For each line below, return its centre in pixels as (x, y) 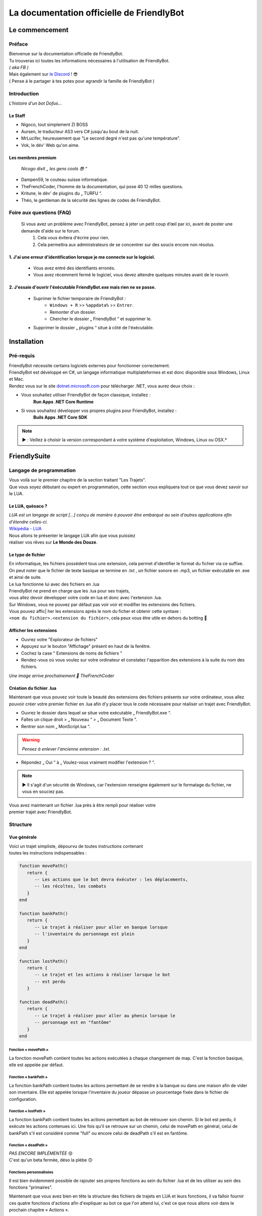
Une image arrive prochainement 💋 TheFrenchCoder (62, 676)
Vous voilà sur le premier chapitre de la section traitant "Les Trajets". (77, 480)
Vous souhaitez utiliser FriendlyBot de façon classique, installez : (86, 395)
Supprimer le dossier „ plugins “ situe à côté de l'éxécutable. (94, 328)
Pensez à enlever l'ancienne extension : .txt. (66, 749)
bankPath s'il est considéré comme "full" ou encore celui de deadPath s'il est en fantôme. (99, 1133)
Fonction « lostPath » (27, 1111)
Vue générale (23, 837)
